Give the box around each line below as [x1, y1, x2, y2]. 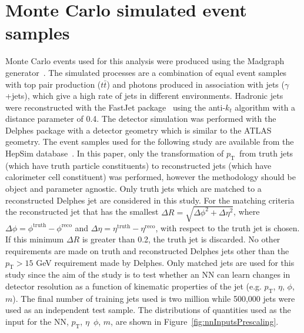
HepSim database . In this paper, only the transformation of [5, 147, 224, 159]
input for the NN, [5, 315, 69, 327]
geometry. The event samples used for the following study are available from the [5, 135, 294, 148]
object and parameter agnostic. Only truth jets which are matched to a [5, 182, 262, 195]
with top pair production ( [5, 78, 101, 90]
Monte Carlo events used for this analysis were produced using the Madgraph [5, 55, 285, 67]
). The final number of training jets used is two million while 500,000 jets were [12, 292, 295, 304]
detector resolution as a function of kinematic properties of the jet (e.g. [5, 279, 262, 292]
